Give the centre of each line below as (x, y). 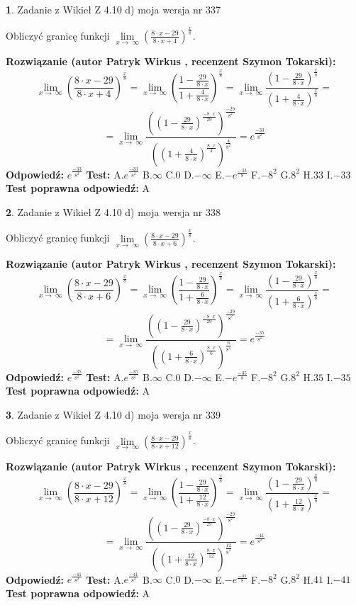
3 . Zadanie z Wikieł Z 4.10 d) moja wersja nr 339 (113, 414)
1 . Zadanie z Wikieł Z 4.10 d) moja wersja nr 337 (113, 9)
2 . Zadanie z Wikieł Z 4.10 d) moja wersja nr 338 (113, 211)
